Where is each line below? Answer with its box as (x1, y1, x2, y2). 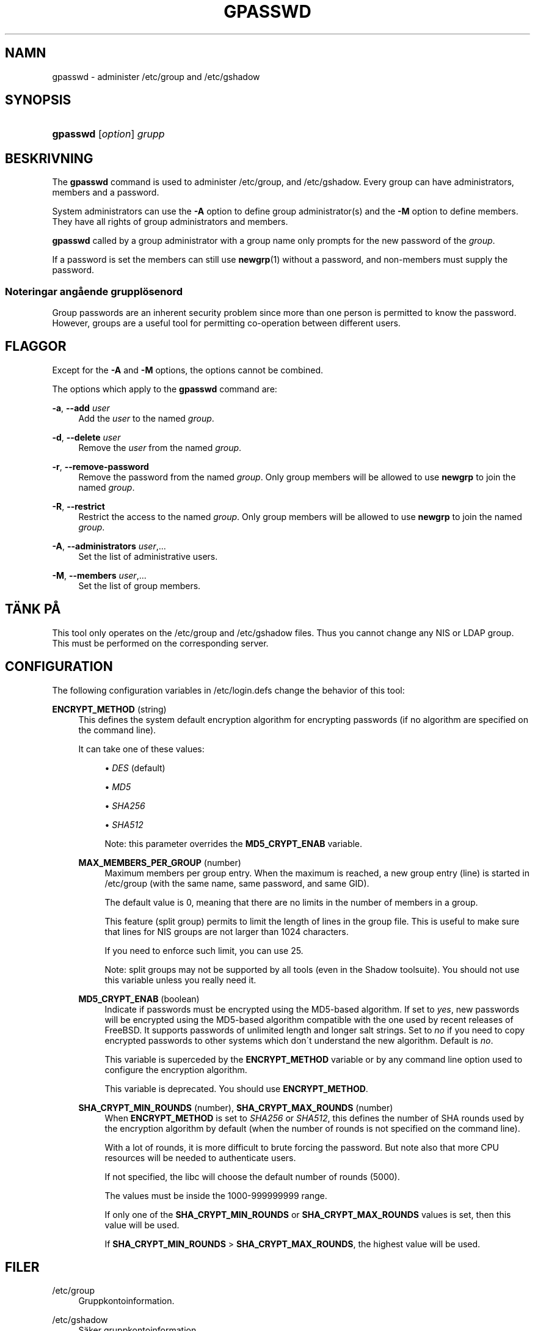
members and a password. (52, 187, 159, 198)
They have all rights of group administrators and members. (52, 216, 288, 227)
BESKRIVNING (5, 150, 93, 166)
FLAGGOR (5, 339, 67, 354)
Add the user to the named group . (78, 413, 214, 424)
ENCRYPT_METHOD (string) (52, 703, 167, 714)
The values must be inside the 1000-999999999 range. (104, 1190, 327, 1201)
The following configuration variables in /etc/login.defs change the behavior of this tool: (52, 684, 405, 695)
